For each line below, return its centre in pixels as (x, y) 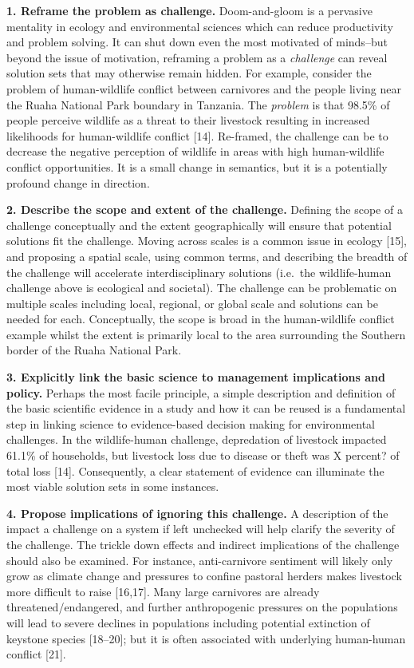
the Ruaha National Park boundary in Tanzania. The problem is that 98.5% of (198, 104)
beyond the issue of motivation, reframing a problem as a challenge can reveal (197, 57)
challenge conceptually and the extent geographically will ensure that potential (199, 225)
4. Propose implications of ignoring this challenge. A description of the (197, 513)
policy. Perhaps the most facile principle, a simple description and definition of (201, 392)
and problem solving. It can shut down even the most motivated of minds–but (197, 42)
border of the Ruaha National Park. (94, 350)
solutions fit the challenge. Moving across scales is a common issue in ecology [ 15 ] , (207, 241)
